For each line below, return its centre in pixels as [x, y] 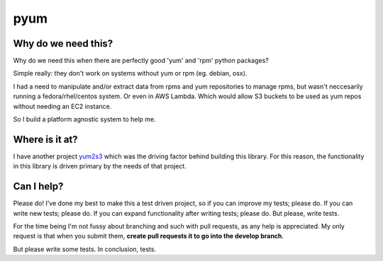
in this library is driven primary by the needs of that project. [100, 166]
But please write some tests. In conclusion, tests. [84, 249]
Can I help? [38, 186]
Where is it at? [45, 139]
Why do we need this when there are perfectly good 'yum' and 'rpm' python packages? [141, 61]
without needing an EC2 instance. [62, 106]
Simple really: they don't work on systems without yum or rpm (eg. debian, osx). [130, 74]
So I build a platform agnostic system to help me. [84, 120]
